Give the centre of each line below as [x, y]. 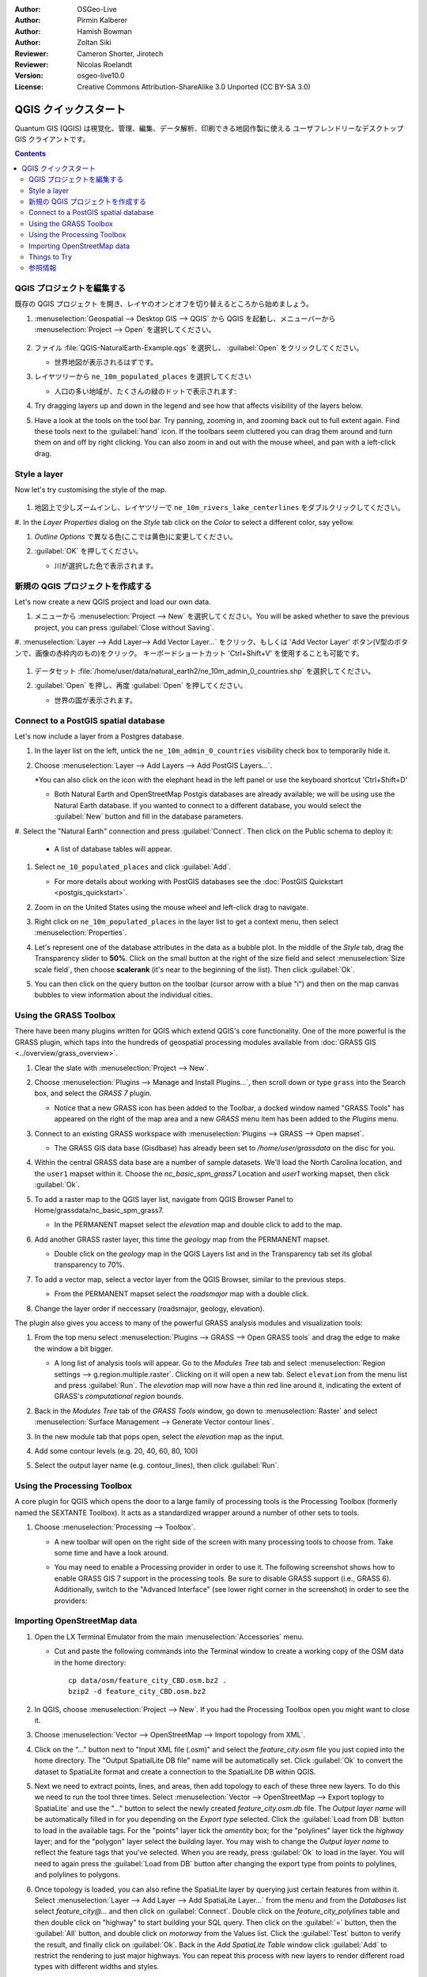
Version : [29, 76]
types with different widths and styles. [97, 1967]
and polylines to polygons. [77, 1875]
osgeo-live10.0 [101, 76]
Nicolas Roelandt [105, 64]
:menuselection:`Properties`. [80, 932]
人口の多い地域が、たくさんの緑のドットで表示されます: [145, 391]
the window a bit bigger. [74, 1348]
